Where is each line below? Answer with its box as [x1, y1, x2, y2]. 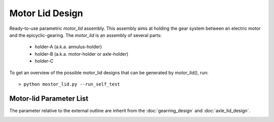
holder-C [35, 58, 54, 64]
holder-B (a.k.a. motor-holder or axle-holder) [35, 51, 129, 57]
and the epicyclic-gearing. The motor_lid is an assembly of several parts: [9, 32, 162, 38]
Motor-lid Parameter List [9, 94, 89, 103]
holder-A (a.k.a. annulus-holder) [35, 44, 102, 50]
